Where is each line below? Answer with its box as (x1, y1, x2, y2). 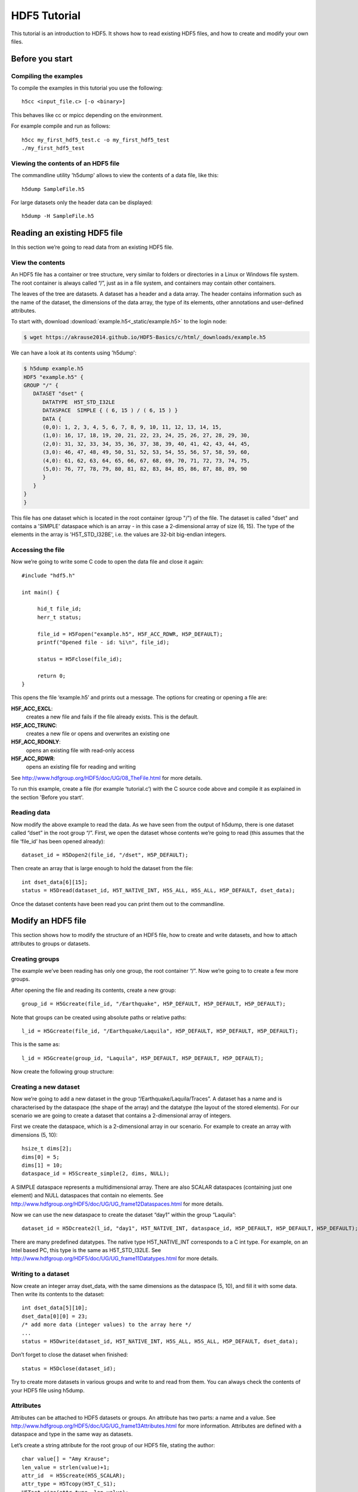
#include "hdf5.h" (21, 572, 76, 579)
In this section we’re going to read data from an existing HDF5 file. (11, 243, 174, 251)
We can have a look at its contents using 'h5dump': (11, 349, 137, 356)
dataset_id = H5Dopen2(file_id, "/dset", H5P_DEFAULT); (21, 851, 189, 858)
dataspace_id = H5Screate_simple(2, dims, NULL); (21, 1170, 170, 1177)
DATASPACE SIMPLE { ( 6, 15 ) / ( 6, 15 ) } (42, 407, 178, 414)
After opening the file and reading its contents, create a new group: (11, 987, 176, 994)
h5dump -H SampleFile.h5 (21, 212, 94, 220)
